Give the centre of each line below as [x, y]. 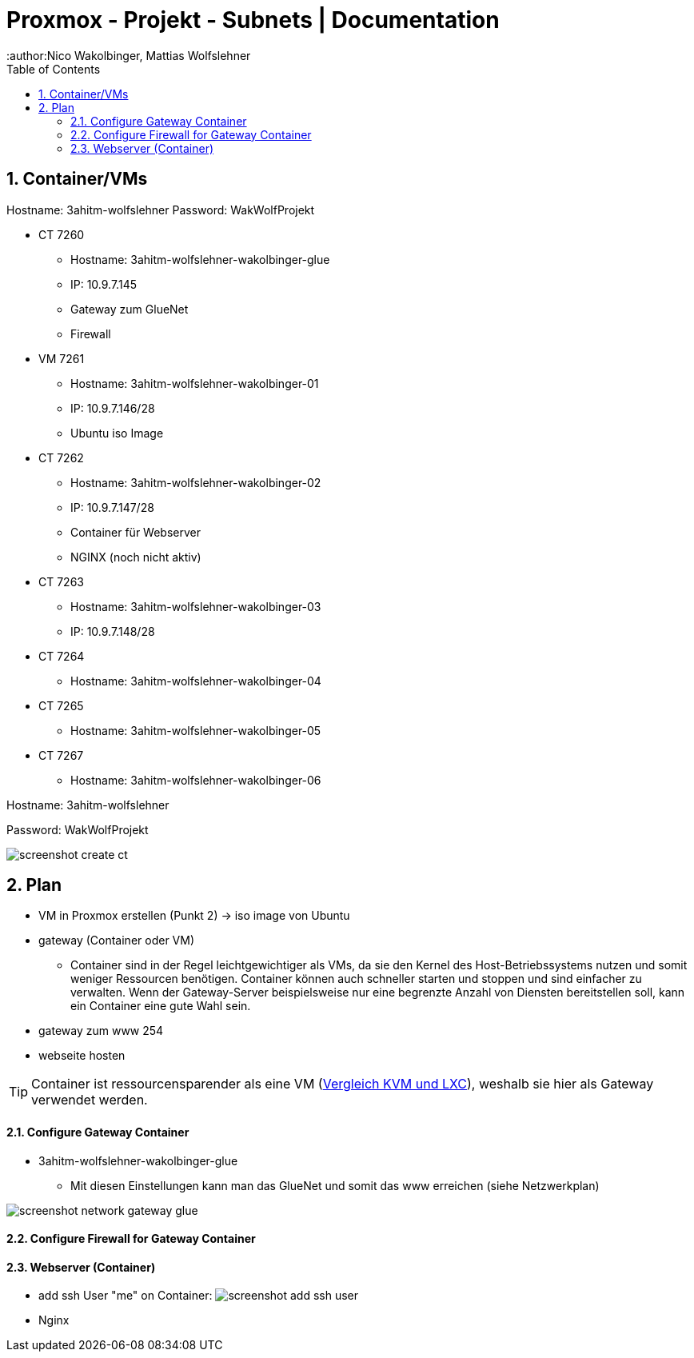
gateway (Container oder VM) [117, 941]
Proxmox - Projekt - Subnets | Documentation [253, 20]
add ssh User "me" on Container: [126, 1296]
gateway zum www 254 [101, 1031]
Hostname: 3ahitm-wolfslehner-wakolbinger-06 [196, 780]
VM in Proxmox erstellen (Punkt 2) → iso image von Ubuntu [194, 916]
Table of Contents [54, 69]
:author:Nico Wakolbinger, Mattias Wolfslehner [129, 55]
